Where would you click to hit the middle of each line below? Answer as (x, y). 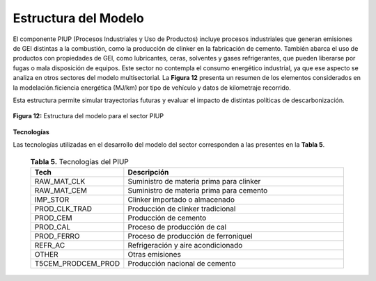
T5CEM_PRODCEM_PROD (77, 263)
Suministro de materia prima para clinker (194, 181)
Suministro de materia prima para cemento (198, 190)
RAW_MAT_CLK (60, 181)
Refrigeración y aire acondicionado (185, 245)
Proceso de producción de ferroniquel (190, 236)
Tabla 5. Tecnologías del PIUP (79, 161)
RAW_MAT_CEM (61, 190)
